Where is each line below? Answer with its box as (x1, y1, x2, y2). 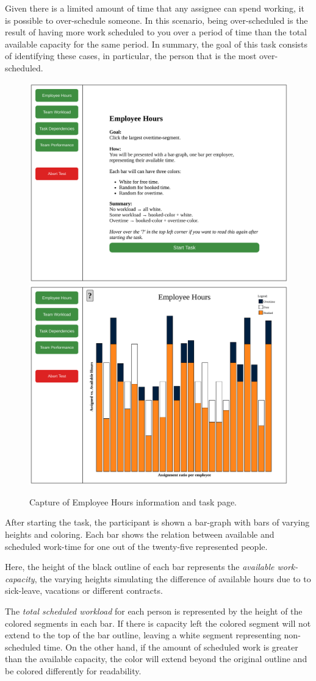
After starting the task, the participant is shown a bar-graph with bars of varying (5, 516, 310, 529)
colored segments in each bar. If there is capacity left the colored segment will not (5, 616, 311, 629)
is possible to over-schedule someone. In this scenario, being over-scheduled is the (5, 13, 308, 26)
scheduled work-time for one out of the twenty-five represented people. (5, 540, 268, 552)
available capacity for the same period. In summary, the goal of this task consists (5, 37, 308, 50)
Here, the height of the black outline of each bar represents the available (5, 560, 275, 573)
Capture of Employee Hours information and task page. (29, 495, 237, 508)
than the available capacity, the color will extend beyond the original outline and (5, 652, 307, 665)
